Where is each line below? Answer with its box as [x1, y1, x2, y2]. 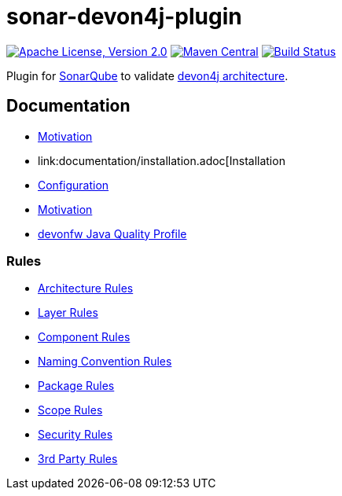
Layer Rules [38, 306, 98, 320]
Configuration [38, 178, 109, 192]
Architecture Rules [38, 281, 134, 296]
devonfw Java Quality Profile [38, 226, 187, 241]
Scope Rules [38, 403, 103, 417]
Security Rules [38, 428, 113, 442]
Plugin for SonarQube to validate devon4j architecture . [6, 68, 289, 83]
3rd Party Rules [38, 452, 118, 466]
